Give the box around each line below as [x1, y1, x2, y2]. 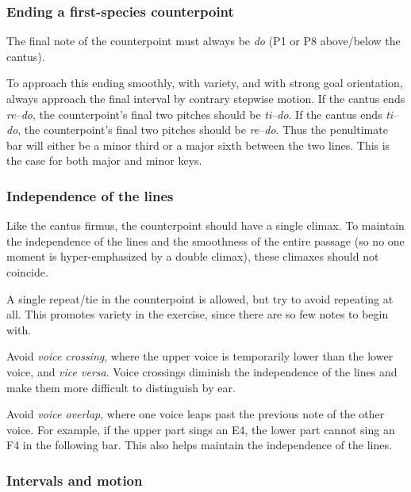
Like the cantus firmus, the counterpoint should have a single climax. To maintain [6, 217, 405, 234]
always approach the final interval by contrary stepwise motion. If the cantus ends [6, 90, 405, 106]
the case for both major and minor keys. [6, 152, 202, 169]
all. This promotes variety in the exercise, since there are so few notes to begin [6, 306, 389, 322]
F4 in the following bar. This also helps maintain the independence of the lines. [6, 437, 392, 453]
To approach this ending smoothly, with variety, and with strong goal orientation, [6, 74, 403, 91]
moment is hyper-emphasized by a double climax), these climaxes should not [6, 248, 379, 265]
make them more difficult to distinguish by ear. [6, 379, 236, 395]
